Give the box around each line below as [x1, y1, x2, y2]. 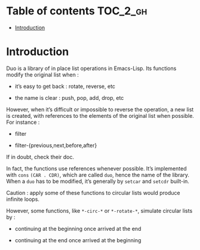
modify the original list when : [6, 71, 79, 78]
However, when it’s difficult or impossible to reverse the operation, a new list [6, 106, 194, 113]
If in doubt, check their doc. [6, 153, 75, 160]
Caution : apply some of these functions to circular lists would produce [6, 189, 180, 196]
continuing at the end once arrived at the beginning [14, 236, 141, 243]
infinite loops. [6, 196, 40, 203]
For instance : [6, 118, 40, 126]
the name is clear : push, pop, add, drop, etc [14, 94, 124, 101]
